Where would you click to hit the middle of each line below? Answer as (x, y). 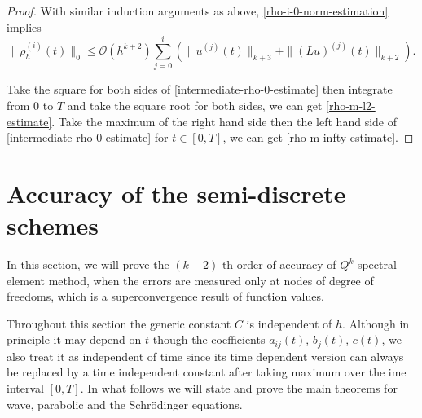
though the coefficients (209, 339)
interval (25, 388)
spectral (377, 264)
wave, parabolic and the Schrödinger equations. (125, 404)
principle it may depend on (74, 339)
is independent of (289, 323)
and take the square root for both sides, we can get (195, 105)
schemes (53, 225)
